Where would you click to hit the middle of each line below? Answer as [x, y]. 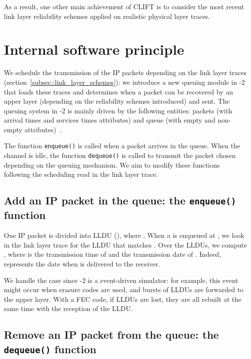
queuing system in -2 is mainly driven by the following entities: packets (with [118, 110]
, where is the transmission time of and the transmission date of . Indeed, [113, 254]
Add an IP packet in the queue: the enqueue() [120, 200]
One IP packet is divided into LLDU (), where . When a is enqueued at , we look [124, 235]
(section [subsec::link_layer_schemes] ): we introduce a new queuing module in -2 [125, 82]
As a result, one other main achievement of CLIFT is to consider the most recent [124, 6]
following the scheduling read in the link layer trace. [81, 174]
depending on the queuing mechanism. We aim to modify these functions [112, 164]
